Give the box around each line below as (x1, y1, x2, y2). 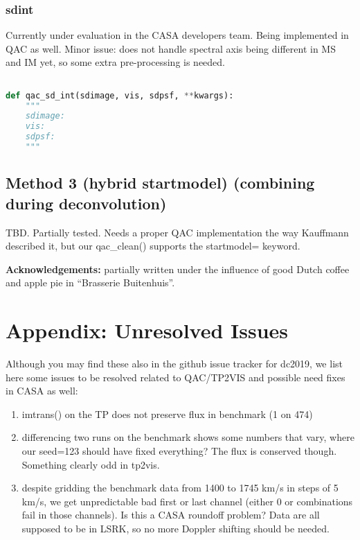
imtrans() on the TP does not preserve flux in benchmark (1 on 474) (21, 406, 313, 421)
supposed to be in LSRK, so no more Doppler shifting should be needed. (21, 521, 330, 535)
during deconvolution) (6, 192, 167, 214)
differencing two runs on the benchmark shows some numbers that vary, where (21, 430, 354, 444)
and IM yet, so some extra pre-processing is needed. (6, 55, 226, 69)
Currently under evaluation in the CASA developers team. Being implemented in (6, 28, 349, 42)
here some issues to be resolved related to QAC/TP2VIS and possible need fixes (6, 369, 345, 384)
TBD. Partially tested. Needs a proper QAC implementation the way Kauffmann (6, 225, 349, 239)
